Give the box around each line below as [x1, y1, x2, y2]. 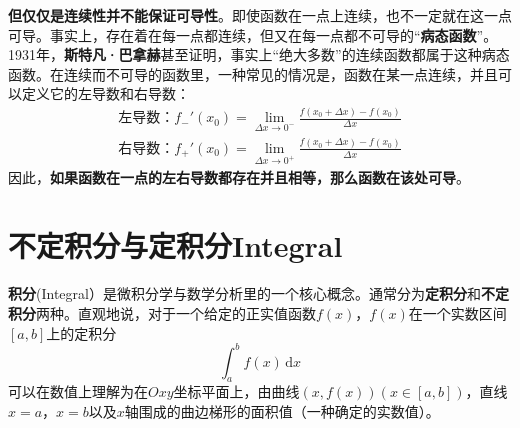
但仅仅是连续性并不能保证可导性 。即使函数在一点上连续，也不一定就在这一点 [8, 5, 512, 25]
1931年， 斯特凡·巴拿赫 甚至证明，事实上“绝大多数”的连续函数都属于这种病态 [8, 44, 510, 65]
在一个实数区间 [408, 302, 507, 323]
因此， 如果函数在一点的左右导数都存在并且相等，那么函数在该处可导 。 [8, 166, 470, 187]
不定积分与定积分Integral [8, 225, 343, 266]
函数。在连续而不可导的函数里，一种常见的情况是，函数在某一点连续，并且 [8, 63, 498, 84]
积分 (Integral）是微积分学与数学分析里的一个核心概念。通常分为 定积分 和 [8, 283, 481, 304]
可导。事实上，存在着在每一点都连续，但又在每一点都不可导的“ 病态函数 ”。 [8, 24, 498, 45]
